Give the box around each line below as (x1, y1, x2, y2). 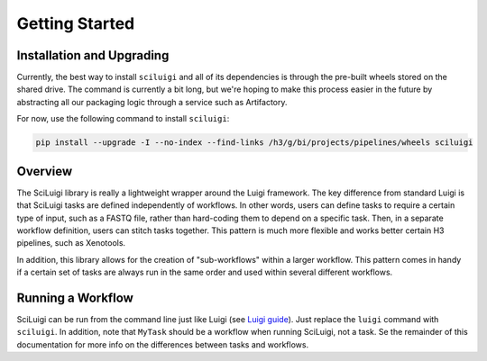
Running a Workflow (16, 290, 134, 305)
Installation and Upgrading (16, 48, 170, 63)
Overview (16, 163, 73, 179)
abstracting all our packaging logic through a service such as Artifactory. (16, 96, 288, 107)
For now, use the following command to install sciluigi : (16, 113, 230, 124)
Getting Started (16, 14, 135, 33)
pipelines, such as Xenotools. (16, 238, 126, 248)
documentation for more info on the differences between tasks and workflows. (16, 338, 309, 350)
